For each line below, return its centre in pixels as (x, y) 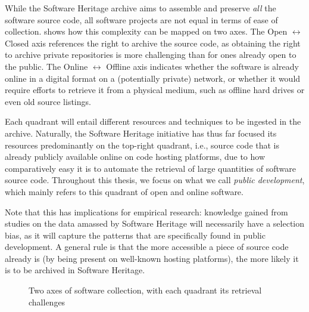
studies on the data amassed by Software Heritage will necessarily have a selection (155, 223)
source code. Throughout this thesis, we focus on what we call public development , (155, 180)
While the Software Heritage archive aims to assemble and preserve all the (141, 8)
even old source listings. (48, 101)
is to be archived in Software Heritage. (75, 270)
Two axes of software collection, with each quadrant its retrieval (145, 290)
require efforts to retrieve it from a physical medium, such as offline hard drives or (155, 90)
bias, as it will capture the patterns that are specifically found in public (135, 235)
